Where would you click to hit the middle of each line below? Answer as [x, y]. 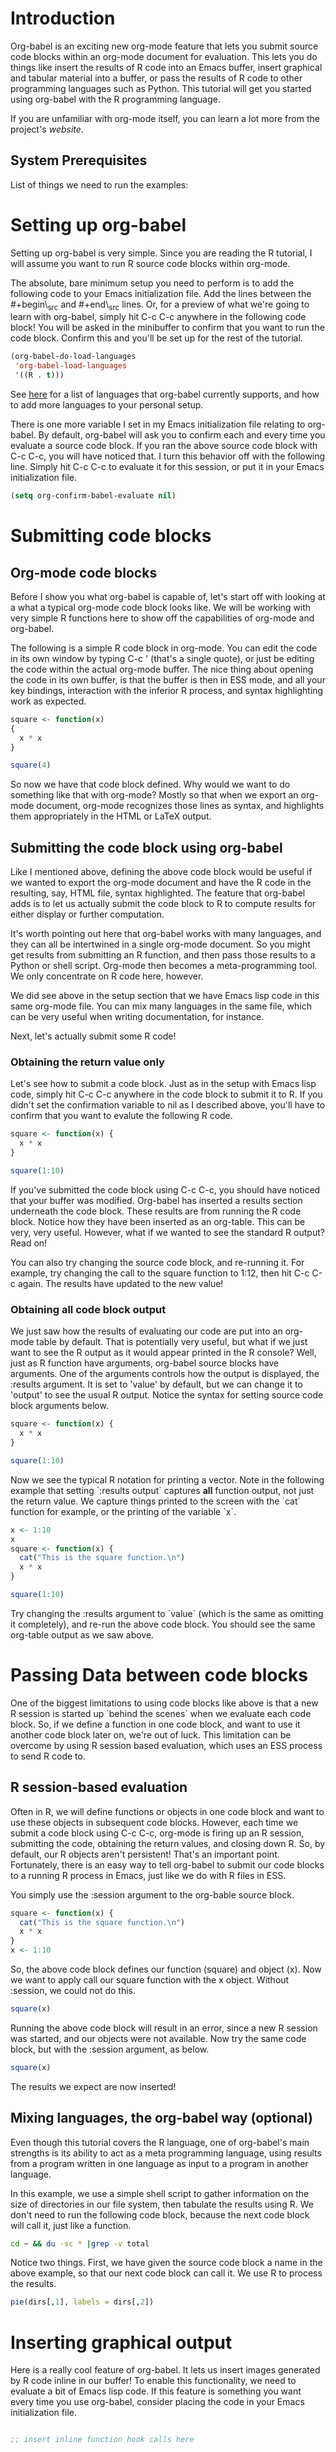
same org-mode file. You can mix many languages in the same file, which [161, 1006]
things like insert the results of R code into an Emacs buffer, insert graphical [166, 67]
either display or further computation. [87, 914]
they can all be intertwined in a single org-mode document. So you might [160, 944]
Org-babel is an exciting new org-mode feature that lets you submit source [164, 46]
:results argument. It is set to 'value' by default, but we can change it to [156, 1384]
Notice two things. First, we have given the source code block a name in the [166, 2263]
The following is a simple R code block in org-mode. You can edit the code [164, 648]
